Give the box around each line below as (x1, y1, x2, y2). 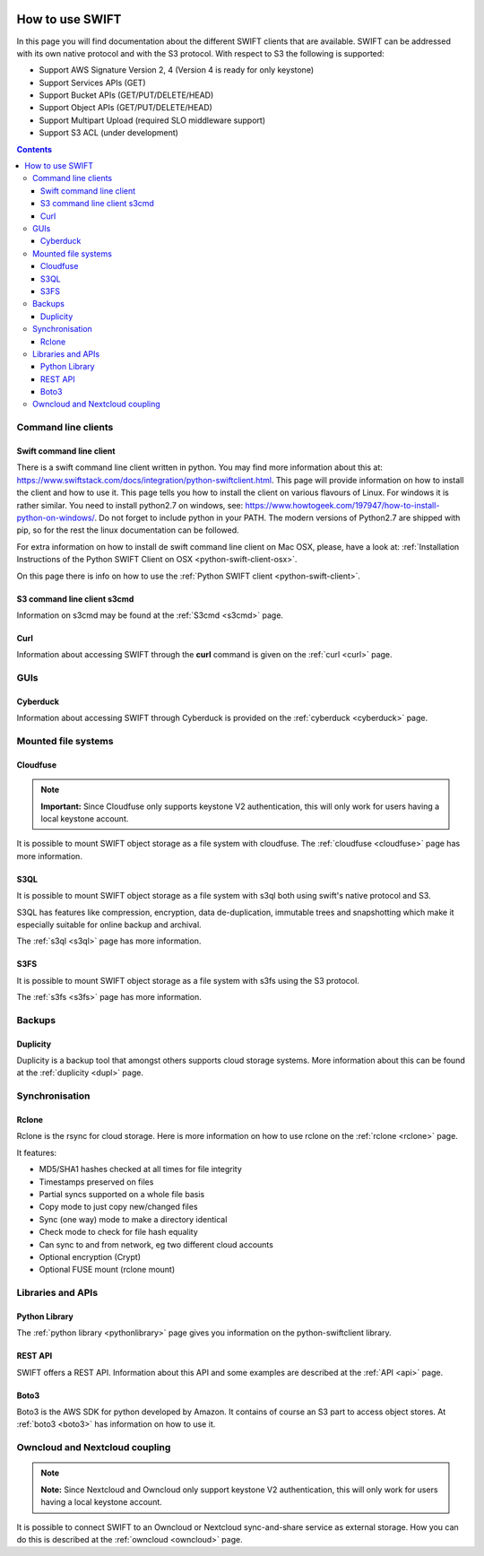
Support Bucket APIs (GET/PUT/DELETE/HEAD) (39, 90, 214, 100)
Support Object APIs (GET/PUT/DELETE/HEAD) (39, 102, 212, 113)
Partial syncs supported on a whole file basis (39, 1188, 205, 1199)
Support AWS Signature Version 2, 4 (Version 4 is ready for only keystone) (39, 65, 314, 75)
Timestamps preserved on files (39, 1176, 154, 1187)
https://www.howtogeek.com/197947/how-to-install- (245, 500, 440, 510)
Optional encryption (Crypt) (39, 1251, 141, 1262)
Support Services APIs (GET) (39, 77, 146, 88)
